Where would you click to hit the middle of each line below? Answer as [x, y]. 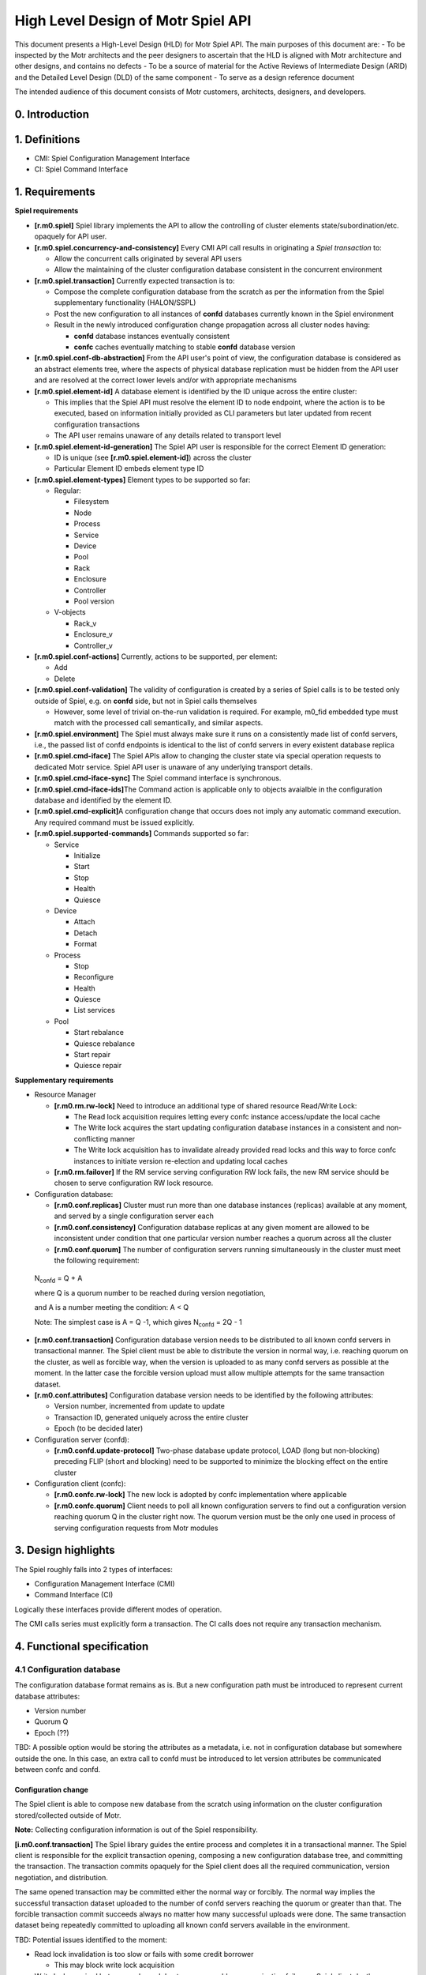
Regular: [68, 491]
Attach [84, 922]
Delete [65, 679]
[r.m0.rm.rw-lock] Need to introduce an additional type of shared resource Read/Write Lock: [206, 1105]
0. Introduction [52, 114]
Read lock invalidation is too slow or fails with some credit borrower [144, 1954]
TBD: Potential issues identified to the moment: [91, 1939]
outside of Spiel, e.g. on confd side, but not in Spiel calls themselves [146, 701]
